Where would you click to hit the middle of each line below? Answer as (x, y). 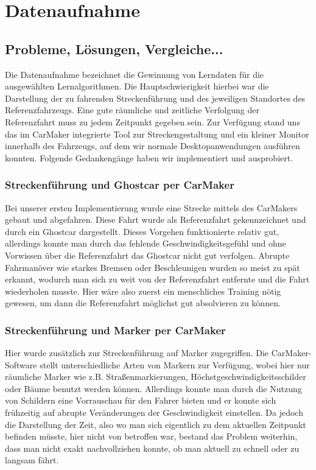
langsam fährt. (32, 460)
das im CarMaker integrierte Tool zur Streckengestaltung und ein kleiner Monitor (157, 134)
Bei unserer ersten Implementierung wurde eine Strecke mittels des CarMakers (151, 207)
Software (21, 364)
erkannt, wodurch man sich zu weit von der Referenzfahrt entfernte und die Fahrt (157, 279)
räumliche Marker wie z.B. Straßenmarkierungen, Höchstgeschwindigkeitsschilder (156, 377)
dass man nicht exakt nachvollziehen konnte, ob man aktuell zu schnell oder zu (152, 448)
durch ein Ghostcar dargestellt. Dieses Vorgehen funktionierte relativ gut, (142, 231)
